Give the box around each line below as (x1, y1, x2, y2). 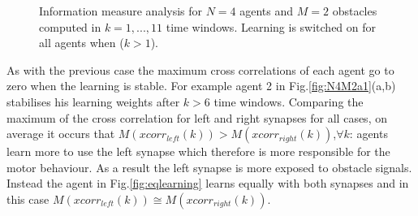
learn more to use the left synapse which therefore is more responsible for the (6, 143, 390, 160)
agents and (239, 2, 294, 19)
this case (6, 190, 50, 207)
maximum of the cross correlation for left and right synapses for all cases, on (6, 109, 387, 126)
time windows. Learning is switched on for (166, 18, 377, 35)
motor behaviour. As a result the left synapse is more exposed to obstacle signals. (6, 158, 412, 175)
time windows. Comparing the (213, 93, 364, 110)
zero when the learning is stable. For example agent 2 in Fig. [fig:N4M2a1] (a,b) (6, 77, 396, 94)
